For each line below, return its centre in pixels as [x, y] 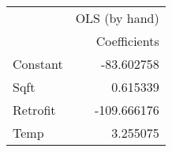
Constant [38, 64]
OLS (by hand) [117, 18]
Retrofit [34, 110]
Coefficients [127, 41]
